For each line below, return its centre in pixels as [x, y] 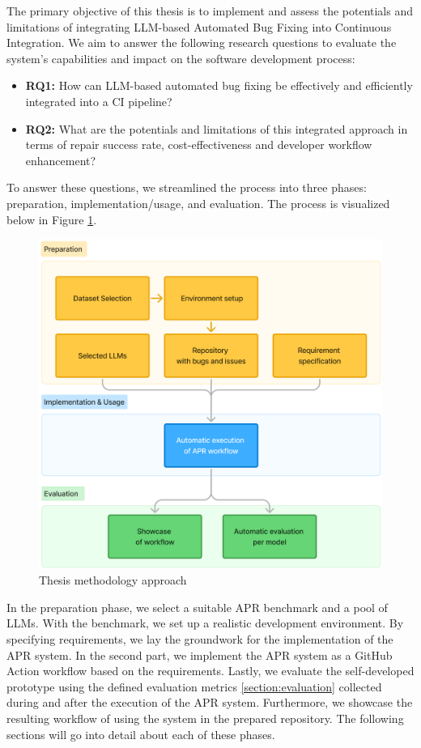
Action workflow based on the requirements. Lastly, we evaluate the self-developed [210, 671]
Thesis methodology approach [113, 580]
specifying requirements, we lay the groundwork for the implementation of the [200, 638]
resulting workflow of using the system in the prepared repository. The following [205, 718]
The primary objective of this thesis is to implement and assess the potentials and [210, 11]
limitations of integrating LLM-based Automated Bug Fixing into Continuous [199, 26]
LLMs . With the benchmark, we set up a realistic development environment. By [205, 623]
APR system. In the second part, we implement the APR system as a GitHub [200, 654]
